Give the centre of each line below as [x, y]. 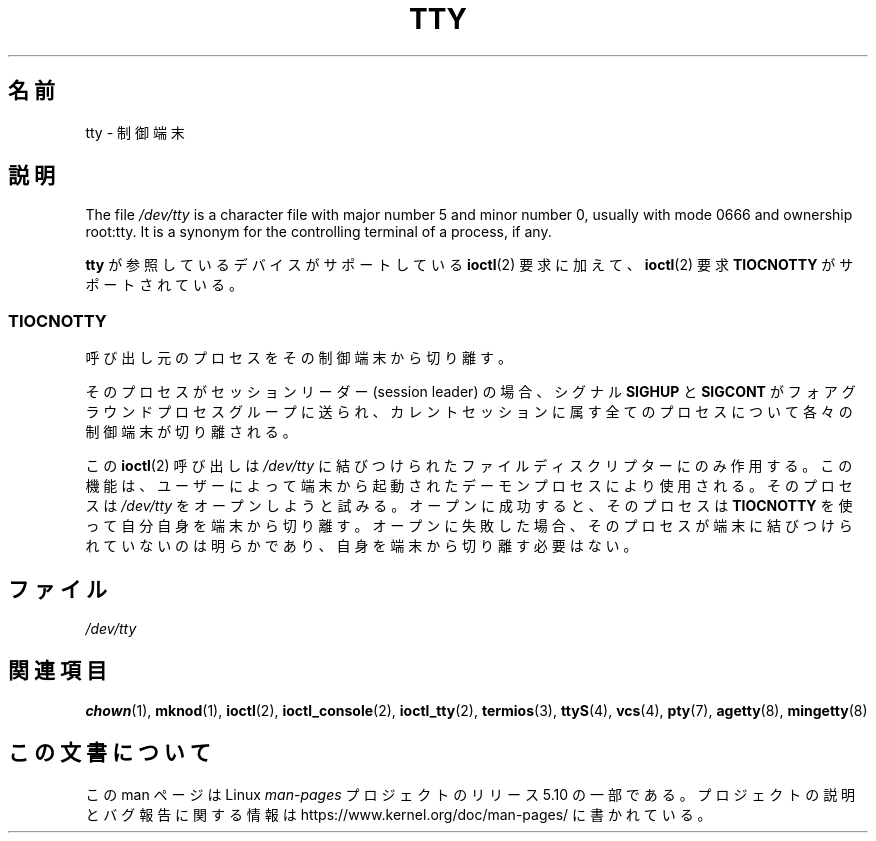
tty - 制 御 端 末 [135, 132]
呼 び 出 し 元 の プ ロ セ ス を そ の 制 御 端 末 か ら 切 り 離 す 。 [298, 358]
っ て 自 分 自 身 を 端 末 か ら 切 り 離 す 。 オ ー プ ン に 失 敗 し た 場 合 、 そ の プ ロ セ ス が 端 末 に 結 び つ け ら [469, 526]
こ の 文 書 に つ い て [109, 753]
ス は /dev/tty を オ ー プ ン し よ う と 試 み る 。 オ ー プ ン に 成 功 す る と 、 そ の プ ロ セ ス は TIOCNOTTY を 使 [469, 506]
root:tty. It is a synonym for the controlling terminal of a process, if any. [318, 232]
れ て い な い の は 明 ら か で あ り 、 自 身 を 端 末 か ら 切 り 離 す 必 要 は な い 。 [361, 546]
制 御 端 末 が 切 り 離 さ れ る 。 [191, 432]
